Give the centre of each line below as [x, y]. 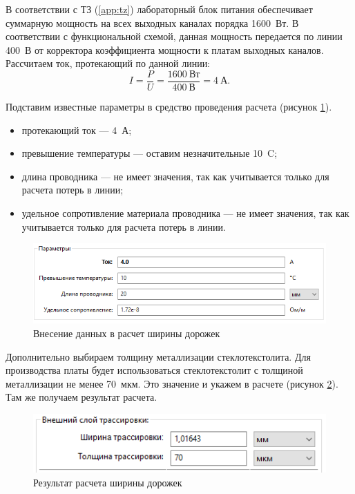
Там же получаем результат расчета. [81, 397]
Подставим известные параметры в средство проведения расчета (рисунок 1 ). [169, 107]
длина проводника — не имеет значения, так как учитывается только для [175, 176]
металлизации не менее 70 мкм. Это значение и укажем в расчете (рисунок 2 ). [172, 383]
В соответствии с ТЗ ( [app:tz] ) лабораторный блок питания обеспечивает [159, 9]
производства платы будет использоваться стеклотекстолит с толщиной [154, 370]
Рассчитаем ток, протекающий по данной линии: [108, 63]
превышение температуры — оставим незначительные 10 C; [150, 153]
